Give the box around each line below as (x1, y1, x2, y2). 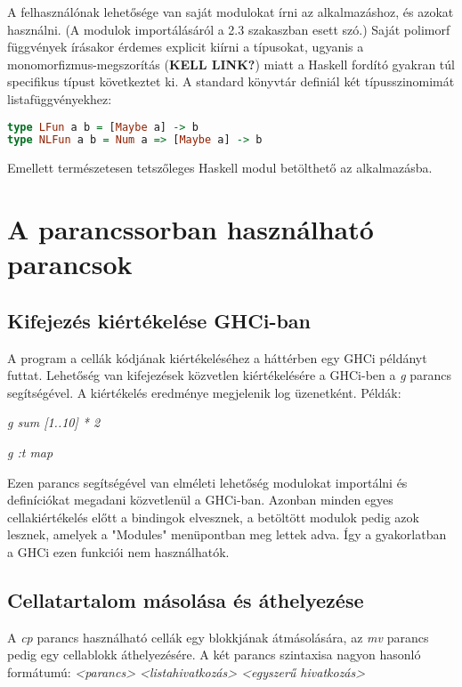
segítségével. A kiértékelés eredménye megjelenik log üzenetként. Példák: (7, 383, 401, 401)
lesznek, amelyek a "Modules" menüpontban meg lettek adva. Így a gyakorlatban (7, 525, 447, 544)
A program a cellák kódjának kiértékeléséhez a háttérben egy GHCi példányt (7, 348, 427, 367)
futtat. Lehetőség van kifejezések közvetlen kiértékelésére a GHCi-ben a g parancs (7, 366, 452, 384)
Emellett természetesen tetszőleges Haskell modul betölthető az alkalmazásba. (7, 158, 433, 177)
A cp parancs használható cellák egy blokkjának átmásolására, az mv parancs (7, 627, 429, 646)
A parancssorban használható (7, 211, 374, 247)
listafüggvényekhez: (7, 89, 112, 108)
